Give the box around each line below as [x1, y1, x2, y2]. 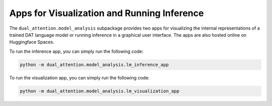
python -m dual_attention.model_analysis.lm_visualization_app [20, 88, 180, 94]
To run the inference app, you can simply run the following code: [9, 48, 144, 54]
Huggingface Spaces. [9, 39, 55, 45]
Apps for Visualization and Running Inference [9, 8, 204, 19]
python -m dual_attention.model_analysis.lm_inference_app [20, 62, 169, 67]
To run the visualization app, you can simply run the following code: [9, 74, 150, 80]
